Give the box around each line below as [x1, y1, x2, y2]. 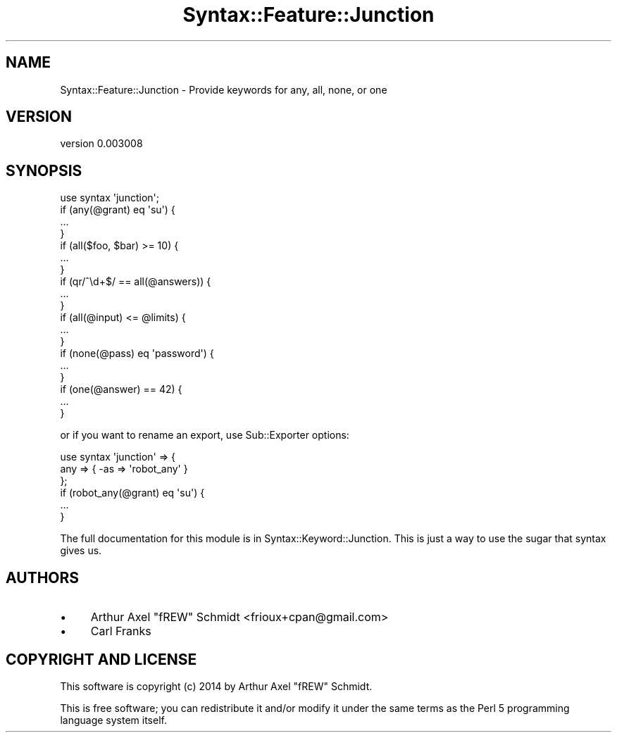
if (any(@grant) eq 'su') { [60, 204, 175, 216]
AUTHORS [6, 568, 80, 587]
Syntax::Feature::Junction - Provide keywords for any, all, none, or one [60, 83, 387, 96]
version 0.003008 [60, 137, 143, 150]
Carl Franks [90, 624, 151, 639]
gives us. [60, 544, 102, 557]
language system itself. [60, 713, 167, 726]
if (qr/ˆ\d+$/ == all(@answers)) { [60, 275, 211, 288]
